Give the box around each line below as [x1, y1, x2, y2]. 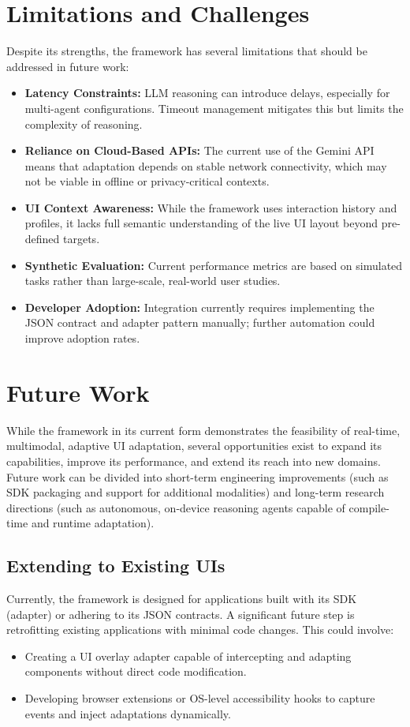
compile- [348, 499, 389, 515]
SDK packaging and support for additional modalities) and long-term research [6, 484, 385, 500]
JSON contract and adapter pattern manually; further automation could [24, 314, 375, 331]
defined [24, 230, 60, 247]
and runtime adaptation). [31, 515, 155, 531]
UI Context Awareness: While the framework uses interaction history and [24, 199, 397, 215]
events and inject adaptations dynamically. [24, 705, 231, 721]
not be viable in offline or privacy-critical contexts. [24, 173, 270, 189]
